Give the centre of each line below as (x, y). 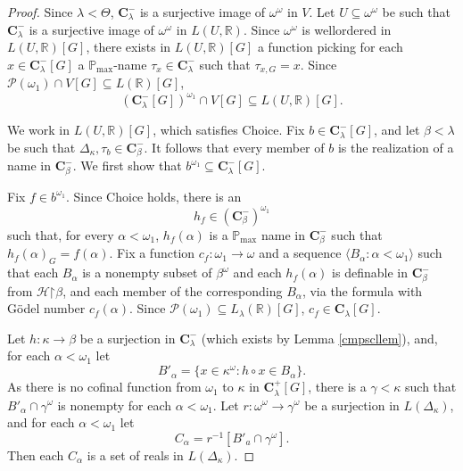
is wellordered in (347, 29)
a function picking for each (330, 47)
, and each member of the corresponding (173, 290)
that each (33, 273)
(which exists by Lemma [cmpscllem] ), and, (319, 338)
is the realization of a (396, 147)
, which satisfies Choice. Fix (229, 130)
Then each (36, 454)
